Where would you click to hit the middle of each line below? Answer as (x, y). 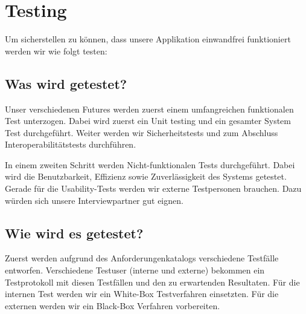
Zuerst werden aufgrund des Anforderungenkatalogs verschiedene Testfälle (142, 258)
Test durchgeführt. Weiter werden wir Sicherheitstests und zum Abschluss (142, 132)
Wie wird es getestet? (74, 233)
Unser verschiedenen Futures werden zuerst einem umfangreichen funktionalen (149, 109)
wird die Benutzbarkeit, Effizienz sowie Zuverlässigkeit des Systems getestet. (146, 176)
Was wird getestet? (66, 83)
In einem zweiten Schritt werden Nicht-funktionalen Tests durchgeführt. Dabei (150, 164)
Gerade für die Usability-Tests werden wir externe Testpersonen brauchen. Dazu (153, 188)
